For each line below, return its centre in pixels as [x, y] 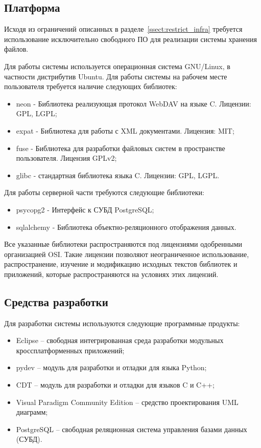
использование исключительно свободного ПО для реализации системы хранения [130, 39]
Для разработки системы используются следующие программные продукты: [122, 323]
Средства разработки [56, 301]
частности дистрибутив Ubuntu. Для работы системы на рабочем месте [116, 76]
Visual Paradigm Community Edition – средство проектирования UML [127, 402]
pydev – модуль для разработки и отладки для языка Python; [111, 367]
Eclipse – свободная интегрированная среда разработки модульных [120, 340]
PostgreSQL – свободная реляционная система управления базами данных [132, 429]
